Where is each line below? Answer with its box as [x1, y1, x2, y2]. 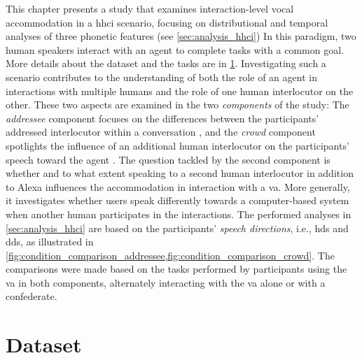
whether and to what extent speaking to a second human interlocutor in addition [6, 166, 354, 180]
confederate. [6, 289, 57, 303]
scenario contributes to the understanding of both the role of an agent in [6, 69, 317, 84]
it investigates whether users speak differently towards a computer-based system [6, 193, 349, 208]
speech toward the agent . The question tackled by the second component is [6, 152, 330, 166]
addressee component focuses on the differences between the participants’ [6, 110, 319, 125]
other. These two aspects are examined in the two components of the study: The [6, 97, 349, 112]
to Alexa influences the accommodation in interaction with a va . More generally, [6, 179, 350, 194]
